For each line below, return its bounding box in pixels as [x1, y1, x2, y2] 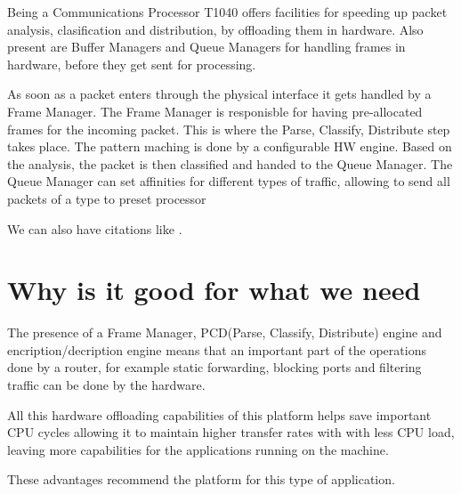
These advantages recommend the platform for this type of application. [7, 470, 395, 489]
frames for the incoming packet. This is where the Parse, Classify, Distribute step [7, 119, 450, 138]
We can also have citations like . [7, 219, 182, 238]
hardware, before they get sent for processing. [7, 54, 256, 73]
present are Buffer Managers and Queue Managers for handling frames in [7, 37, 406, 56]
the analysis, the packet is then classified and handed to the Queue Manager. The [7, 154, 453, 173]
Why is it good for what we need [7, 271, 421, 308]
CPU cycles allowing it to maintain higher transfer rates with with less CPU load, [7, 423, 455, 441]
